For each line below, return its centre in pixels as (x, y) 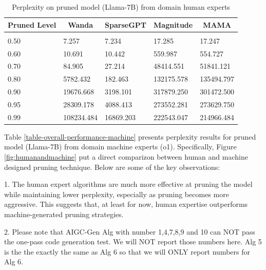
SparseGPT (126, 24)
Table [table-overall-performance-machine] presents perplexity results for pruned (130, 136)
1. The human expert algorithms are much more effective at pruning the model (128, 184)
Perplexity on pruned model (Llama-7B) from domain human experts (121, 7)
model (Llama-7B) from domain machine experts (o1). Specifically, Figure (120, 147)
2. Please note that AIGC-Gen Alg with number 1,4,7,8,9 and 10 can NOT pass (130, 231)
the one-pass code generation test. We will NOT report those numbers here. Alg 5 (133, 242)
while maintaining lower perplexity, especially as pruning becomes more (117, 194)
